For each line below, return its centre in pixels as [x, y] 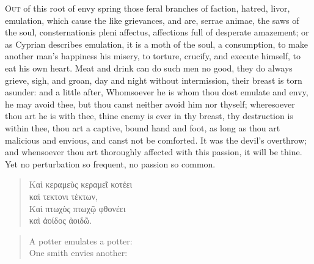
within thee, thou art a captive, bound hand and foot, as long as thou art [143, 127]
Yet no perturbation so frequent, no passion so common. [110, 163]
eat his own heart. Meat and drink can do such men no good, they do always [149, 68]
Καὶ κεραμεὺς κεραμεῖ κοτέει [81, 184]
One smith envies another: [78, 253]
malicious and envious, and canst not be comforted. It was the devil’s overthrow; [156, 140]
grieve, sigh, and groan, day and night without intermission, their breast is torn [154, 80]
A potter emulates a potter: [81, 240]
